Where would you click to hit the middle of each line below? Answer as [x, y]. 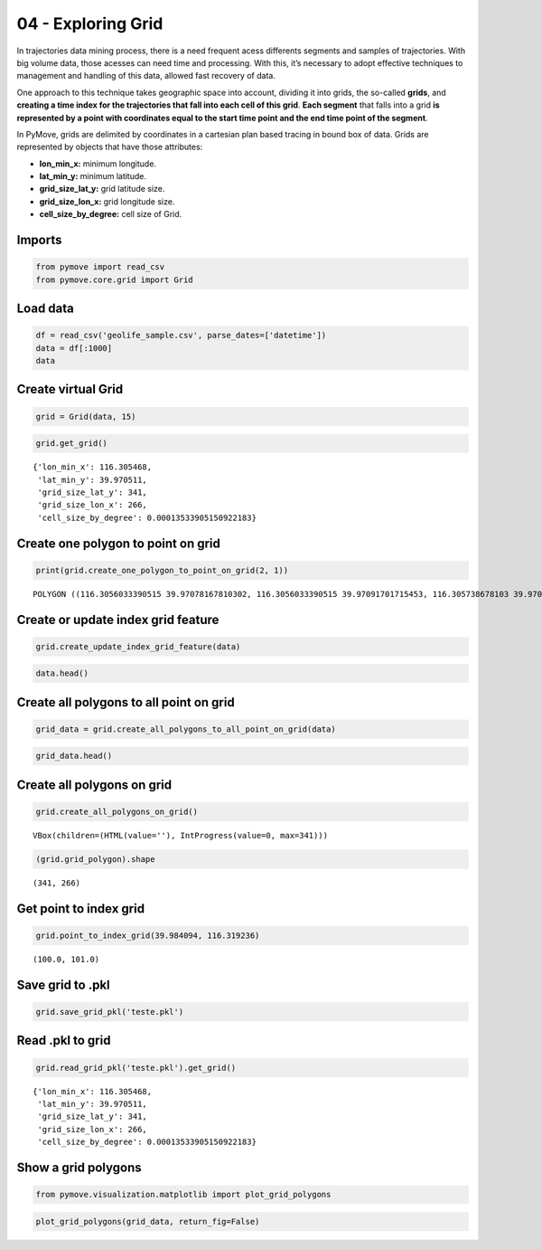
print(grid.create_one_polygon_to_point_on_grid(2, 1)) [162, 570]
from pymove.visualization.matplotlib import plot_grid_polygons [183, 1195]
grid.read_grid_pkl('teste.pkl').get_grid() [136, 1068]
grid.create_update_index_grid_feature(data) [138, 646]
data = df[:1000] [74, 348]
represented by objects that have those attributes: [110, 147]
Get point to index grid [80, 908]
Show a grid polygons [79, 1167]
